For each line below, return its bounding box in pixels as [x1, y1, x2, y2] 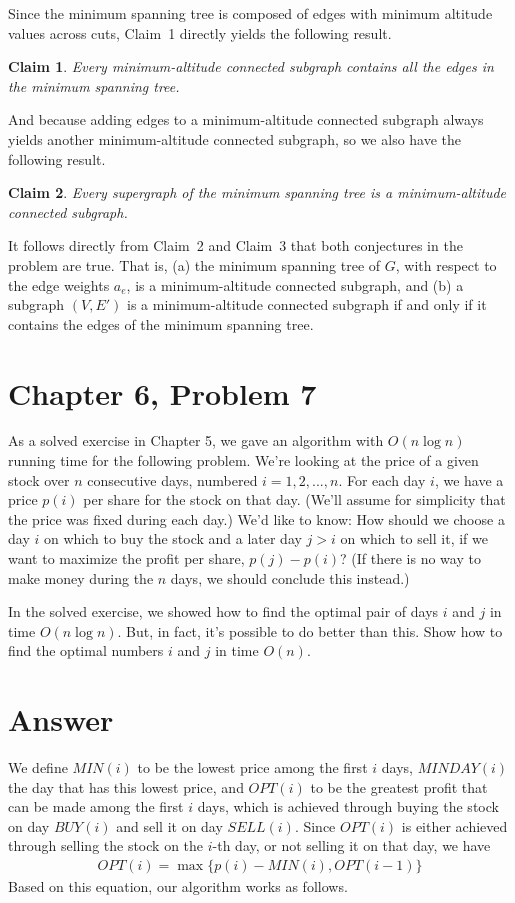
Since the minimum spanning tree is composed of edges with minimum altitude [8, 3, 493, 23]
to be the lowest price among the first [137, 757, 368, 778]
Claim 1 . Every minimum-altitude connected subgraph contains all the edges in [8, 56, 494, 77]
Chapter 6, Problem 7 [8, 372, 317, 413]
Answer [8, 699, 114, 740]
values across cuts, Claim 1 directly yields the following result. [8, 22, 392, 43]
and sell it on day [116, 815, 223, 836]
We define [8, 757, 68, 778]
